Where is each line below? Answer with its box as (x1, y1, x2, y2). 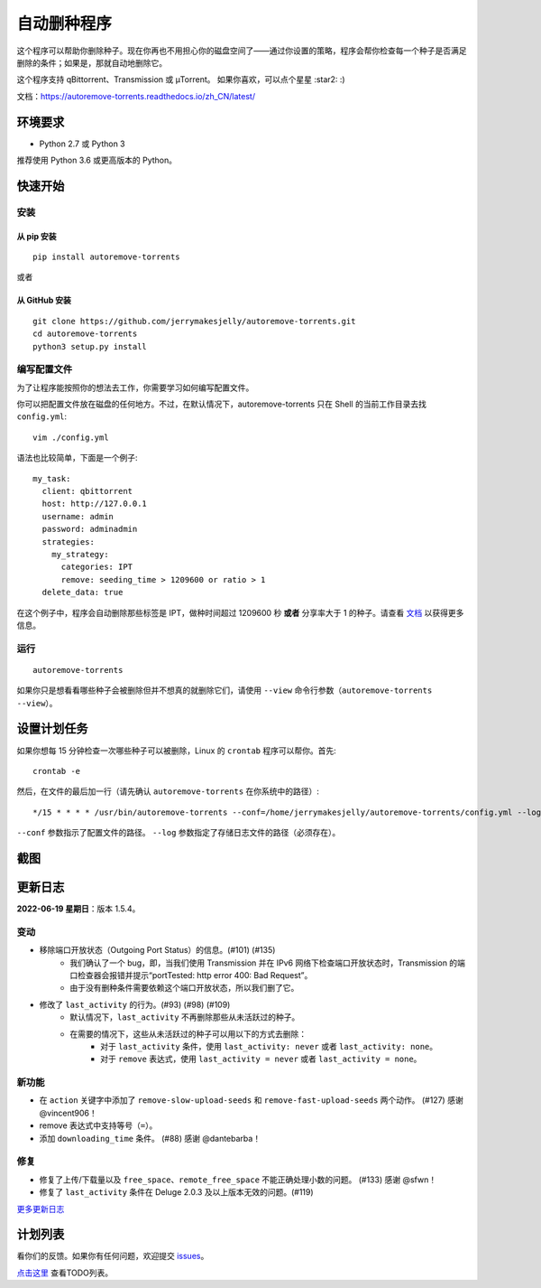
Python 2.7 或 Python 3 (39, 138, 125, 149)
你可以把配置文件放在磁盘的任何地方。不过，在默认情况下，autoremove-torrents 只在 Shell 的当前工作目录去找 (16, 398, 427, 410)
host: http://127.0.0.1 (41, 499, 148, 509)
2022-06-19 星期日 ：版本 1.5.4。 (16, 903, 141, 914)
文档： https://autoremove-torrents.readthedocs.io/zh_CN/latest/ (16, 90, 256, 101)
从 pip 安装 (16, 230, 58, 241)
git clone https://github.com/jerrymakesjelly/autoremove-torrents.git (32, 316, 356, 326)
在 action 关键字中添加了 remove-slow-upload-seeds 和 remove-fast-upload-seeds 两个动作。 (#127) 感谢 (39, 1095, 463, 1106)
